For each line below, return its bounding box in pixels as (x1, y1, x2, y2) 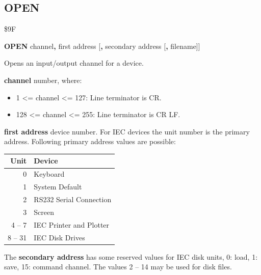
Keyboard (34, 169, 65, 179)
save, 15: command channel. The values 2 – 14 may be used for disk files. (4, 261, 232, 272)
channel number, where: (4, 74, 82, 85)
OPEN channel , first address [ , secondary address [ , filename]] (4, 40, 200, 51)
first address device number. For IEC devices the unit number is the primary (4, 126, 250, 136)
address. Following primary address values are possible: (4, 136, 176, 147)
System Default (34, 181, 82, 192)
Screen (34, 206, 55, 217)
